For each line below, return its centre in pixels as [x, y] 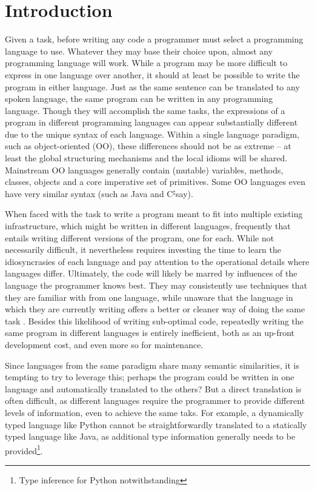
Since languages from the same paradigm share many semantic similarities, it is [152, 365]
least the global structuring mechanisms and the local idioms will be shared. [146, 158]
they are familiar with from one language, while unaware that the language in [149, 297]
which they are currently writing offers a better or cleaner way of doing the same [155, 309]
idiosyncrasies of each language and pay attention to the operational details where [157, 261]
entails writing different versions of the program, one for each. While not [140, 237]
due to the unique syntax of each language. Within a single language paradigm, [152, 134]
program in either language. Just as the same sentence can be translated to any [152, 86]
